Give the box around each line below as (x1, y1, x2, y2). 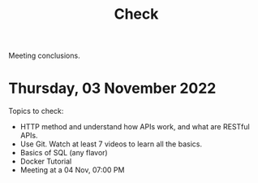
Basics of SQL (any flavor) (19, 148, 108, 158)
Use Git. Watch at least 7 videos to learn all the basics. (19, 139, 203, 149)
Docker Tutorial (19, 156, 72, 167)
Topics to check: (8, 107, 64, 116)
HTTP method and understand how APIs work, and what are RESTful (19, 122, 250, 132)
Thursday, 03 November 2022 (8, 79, 217, 98)
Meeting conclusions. (8, 50, 80, 61)
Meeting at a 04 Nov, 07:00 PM (19, 165, 125, 175)
